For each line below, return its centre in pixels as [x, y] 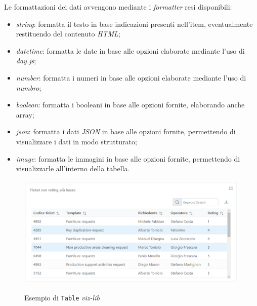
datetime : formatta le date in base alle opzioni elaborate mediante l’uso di [130, 50]
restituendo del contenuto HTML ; [68, 34]
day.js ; [26, 61]
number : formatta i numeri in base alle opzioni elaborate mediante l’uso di [131, 77]
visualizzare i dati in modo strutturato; [76, 141]
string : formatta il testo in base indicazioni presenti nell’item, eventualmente [134, 24]
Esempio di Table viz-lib [62, 297]
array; [25, 114]
